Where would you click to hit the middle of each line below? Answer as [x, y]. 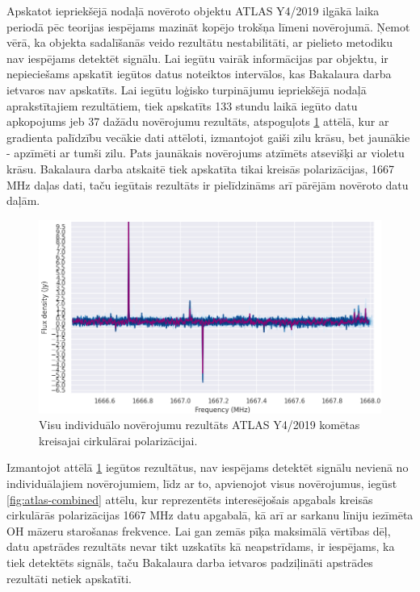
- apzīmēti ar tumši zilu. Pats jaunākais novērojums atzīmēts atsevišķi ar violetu [206, 153]
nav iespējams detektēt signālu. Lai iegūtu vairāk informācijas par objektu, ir [197, 58]
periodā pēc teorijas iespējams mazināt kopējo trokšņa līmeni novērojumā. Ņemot [208, 26]
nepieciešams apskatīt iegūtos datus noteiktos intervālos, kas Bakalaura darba [199, 74]
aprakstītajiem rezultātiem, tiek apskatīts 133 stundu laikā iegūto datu [182, 105]
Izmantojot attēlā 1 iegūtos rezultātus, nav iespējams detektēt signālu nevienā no [208, 467]
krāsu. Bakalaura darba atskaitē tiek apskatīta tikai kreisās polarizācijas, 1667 [200, 168]
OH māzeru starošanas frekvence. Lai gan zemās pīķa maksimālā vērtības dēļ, [199, 530]
